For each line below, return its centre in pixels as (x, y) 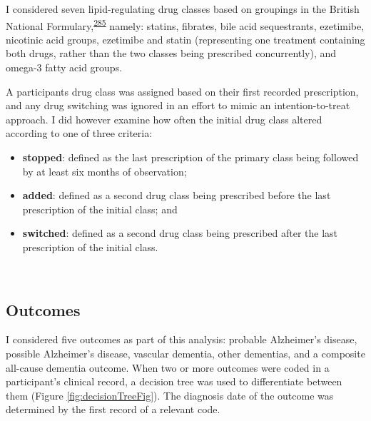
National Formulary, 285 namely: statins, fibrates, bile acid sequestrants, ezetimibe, (185, 24)
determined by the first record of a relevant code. (113, 409)
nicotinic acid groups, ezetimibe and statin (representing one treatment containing (185, 39)
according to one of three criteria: (79, 133)
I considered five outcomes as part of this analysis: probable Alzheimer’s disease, (182, 339)
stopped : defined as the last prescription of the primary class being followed (190, 157)
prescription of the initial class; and (100, 209)
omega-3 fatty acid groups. (64, 67)
